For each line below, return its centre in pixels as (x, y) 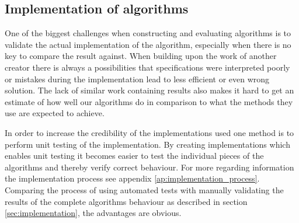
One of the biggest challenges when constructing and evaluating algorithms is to (148, 33)
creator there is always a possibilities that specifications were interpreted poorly (147, 67)
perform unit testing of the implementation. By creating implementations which (147, 144)
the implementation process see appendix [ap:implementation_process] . (132, 178)
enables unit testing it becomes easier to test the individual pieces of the (134, 156)
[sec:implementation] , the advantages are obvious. (93, 213)
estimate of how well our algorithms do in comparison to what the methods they (149, 101)
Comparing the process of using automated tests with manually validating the (144, 189)
